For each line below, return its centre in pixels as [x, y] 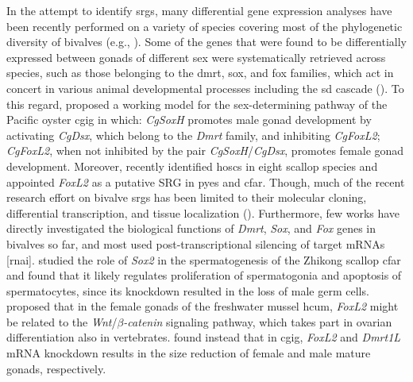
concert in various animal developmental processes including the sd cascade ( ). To [205, 88]
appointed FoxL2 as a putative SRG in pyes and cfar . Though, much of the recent [206, 181]
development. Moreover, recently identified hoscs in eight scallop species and [192, 166]
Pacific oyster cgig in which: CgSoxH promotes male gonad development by [189, 120]
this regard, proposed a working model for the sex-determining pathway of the [197, 104]
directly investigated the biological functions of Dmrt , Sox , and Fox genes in [191, 228]
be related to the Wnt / [62, 321]
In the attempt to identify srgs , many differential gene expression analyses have [199, 10]
